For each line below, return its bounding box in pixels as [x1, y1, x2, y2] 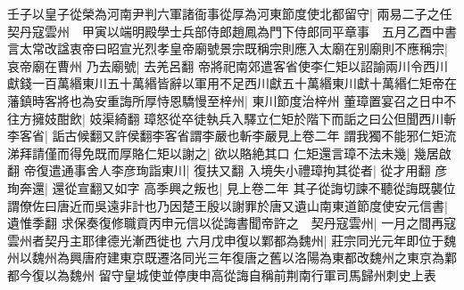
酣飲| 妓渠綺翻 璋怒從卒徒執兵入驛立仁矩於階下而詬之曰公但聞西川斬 [56, 109, 457, 127]
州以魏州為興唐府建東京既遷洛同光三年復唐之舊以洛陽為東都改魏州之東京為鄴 [7, 248, 457, 267]
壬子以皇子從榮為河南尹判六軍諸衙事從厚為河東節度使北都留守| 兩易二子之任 [7, 4, 452, 22]
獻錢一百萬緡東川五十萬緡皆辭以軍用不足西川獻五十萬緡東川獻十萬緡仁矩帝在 [7, 74, 457, 93]
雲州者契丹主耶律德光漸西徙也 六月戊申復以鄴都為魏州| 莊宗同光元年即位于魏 [7, 230, 457, 249]
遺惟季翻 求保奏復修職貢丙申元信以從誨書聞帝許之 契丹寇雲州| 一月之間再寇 [7, 213, 457, 232]
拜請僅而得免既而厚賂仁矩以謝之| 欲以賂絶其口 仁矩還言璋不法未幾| [19, 143, 410, 162]
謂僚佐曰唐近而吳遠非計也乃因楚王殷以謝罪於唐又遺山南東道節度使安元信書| [7, 196, 448, 214]
